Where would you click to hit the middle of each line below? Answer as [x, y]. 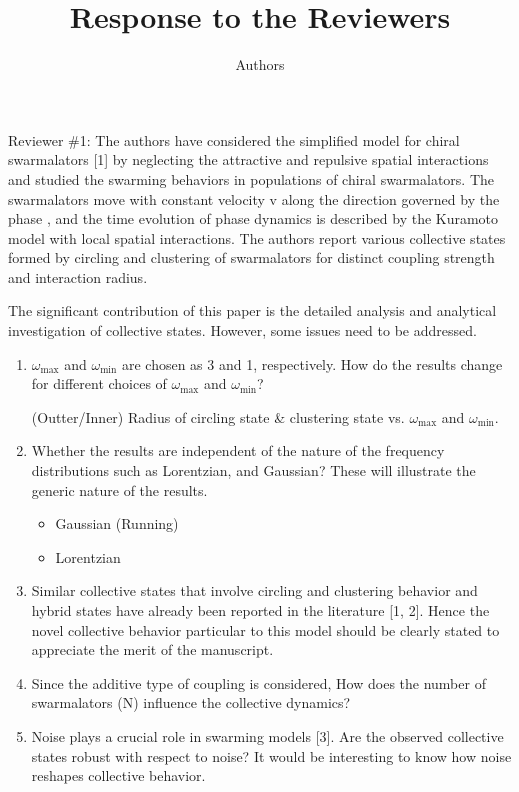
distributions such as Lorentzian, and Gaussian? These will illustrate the [253, 470]
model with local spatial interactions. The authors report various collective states [257, 237]
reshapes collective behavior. [118, 775]
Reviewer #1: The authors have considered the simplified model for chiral [234, 139]
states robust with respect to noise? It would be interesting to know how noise [271, 755]
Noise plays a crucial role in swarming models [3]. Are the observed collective [267, 735]
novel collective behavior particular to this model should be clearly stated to [265, 629]
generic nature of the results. [119, 489]
